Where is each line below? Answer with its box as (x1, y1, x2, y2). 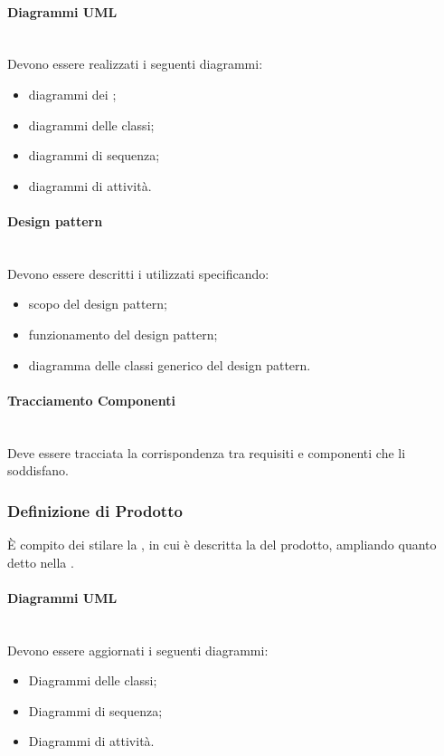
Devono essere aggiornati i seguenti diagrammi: (7, 640, 269, 659)
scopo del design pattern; (28, 294, 167, 313)
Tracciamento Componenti (7, 390, 175, 409)
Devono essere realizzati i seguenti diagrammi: (7, 54, 263, 73)
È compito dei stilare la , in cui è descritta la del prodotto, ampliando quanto (7, 534, 437, 553)
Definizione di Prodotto (7, 499, 183, 522)
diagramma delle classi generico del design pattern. (28, 355, 311, 374)
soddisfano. (7, 461, 69, 480)
